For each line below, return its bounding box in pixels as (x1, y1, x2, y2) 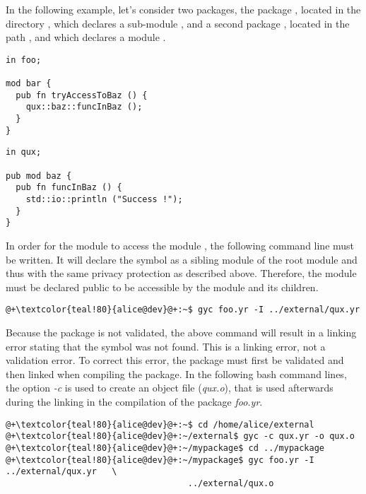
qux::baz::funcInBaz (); (25, 102, 143, 112)
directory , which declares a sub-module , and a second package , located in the (6, 16, 350, 30)
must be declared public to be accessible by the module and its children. (6, 279, 319, 294)
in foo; (6, 54, 42, 65)
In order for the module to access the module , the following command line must (6, 237, 355, 252)
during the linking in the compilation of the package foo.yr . (6, 394, 263, 408)
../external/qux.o (187, 478, 274, 488)
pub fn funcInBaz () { (16, 182, 122, 193)
